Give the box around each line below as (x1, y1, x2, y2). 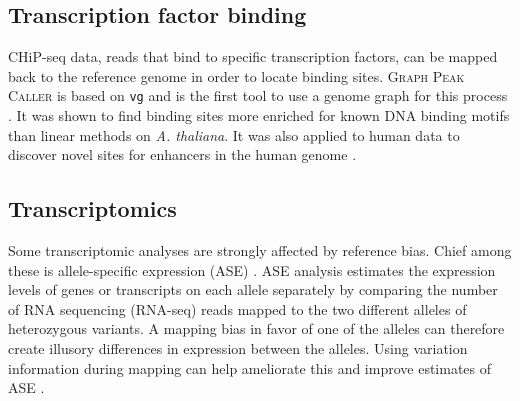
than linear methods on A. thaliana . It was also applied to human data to (8, 124, 460, 145)
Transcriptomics (8, 193, 177, 224)
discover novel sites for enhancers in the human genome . (8, 144, 357, 165)
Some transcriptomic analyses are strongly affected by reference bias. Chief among (8, 240, 512, 261)
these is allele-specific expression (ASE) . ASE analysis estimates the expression (8, 259, 496, 280)
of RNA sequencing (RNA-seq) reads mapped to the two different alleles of (8, 298, 467, 319)
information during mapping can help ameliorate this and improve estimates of (8, 357, 492, 378)
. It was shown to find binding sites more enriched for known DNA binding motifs (8, 105, 510, 126)
